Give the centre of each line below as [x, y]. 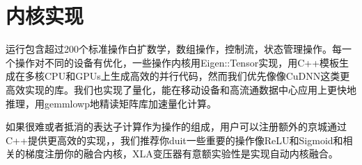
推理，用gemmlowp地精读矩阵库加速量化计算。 [111, 103]
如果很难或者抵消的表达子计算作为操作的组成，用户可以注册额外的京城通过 [176, 127]
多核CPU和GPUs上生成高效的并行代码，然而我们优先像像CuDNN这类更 [187, 76]
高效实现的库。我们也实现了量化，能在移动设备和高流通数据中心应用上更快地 [181, 89]
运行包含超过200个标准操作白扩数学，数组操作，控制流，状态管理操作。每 [174, 49]
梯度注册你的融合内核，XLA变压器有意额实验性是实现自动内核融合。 [181, 154]
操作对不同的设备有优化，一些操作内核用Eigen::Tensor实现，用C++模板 [177, 62]
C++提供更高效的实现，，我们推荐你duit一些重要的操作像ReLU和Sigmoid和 [174, 140]
